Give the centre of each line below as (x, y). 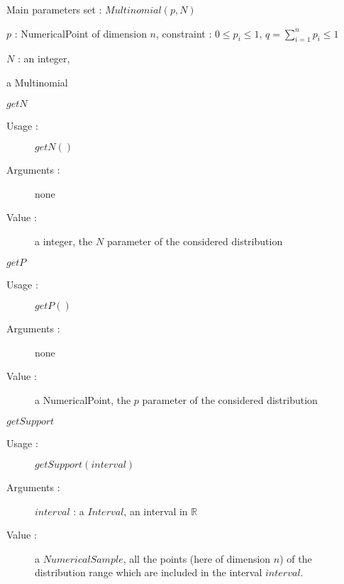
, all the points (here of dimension (197, 558)
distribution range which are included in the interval (149, 572)
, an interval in (156, 511)
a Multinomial (37, 82)
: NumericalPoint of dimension (81, 33)
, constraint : (184, 33)
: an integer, (44, 58)
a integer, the (64, 241)
